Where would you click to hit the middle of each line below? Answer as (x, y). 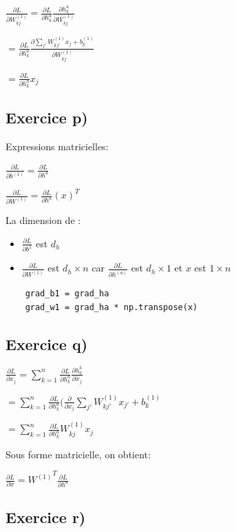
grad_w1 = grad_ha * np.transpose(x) (111, 307)
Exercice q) (47, 344)
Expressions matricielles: (57, 146)
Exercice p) (47, 117)
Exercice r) (46, 517)
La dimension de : (43, 219)
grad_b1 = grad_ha (67, 294)
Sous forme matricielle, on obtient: (78, 454)
